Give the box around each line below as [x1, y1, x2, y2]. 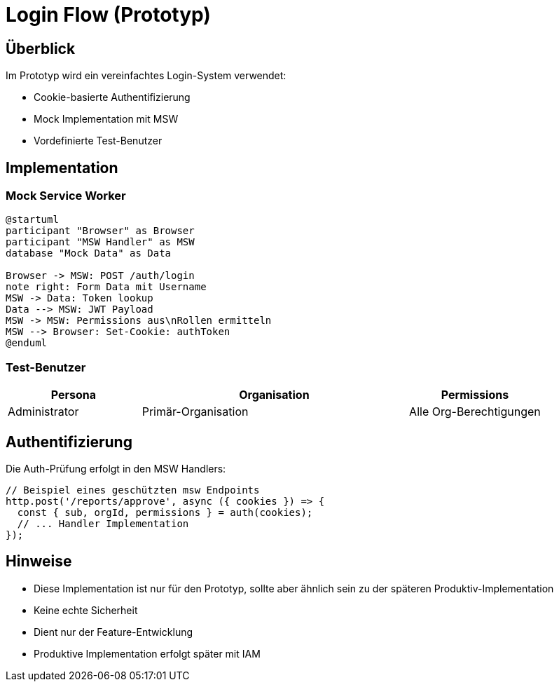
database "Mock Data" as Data [6, 247, 172, 259]
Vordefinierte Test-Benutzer [34, 135, 163, 147]
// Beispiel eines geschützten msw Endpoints [6, 484, 260, 496]
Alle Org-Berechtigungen [409, 404, 541, 419]
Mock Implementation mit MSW [34, 113, 179, 125]
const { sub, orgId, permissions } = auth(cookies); [17, 506, 313, 518]
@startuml [6, 214, 59, 226]
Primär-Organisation [142, 404, 249, 419]
